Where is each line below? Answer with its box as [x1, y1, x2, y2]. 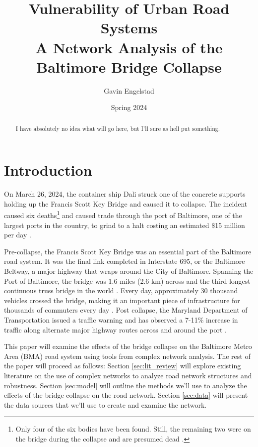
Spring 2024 [111, 102, 147, 112]
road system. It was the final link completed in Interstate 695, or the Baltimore [4, 256, 245, 266]
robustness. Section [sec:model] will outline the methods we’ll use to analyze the [4, 380, 247, 390]
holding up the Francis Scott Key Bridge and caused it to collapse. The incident [4, 198, 248, 209]
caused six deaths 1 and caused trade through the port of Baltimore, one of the [4, 209, 242, 221]
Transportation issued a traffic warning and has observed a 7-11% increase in [4, 315, 238, 325]
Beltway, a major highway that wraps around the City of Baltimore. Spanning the [4, 266, 254, 276]
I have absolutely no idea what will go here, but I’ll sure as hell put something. [15, 124, 220, 132]
